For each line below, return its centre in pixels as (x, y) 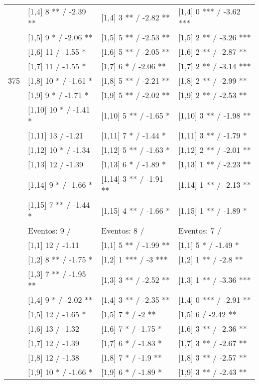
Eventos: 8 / (123, 230)
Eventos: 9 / (50, 230)
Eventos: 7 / (200, 230)
